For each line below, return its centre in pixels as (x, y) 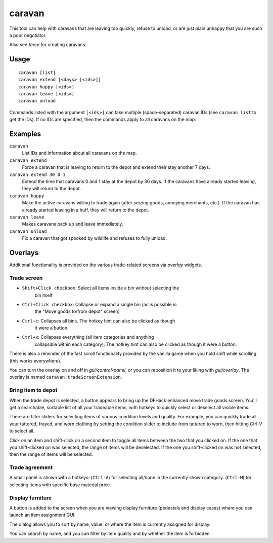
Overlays (24, 253)
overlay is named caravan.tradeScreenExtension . (66, 377)
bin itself (44, 295)
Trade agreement (31, 467)
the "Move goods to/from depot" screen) (77, 311)
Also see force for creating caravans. (48, 45)
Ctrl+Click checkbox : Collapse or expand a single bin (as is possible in (99, 304)
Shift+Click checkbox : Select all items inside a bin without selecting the (101, 288)
